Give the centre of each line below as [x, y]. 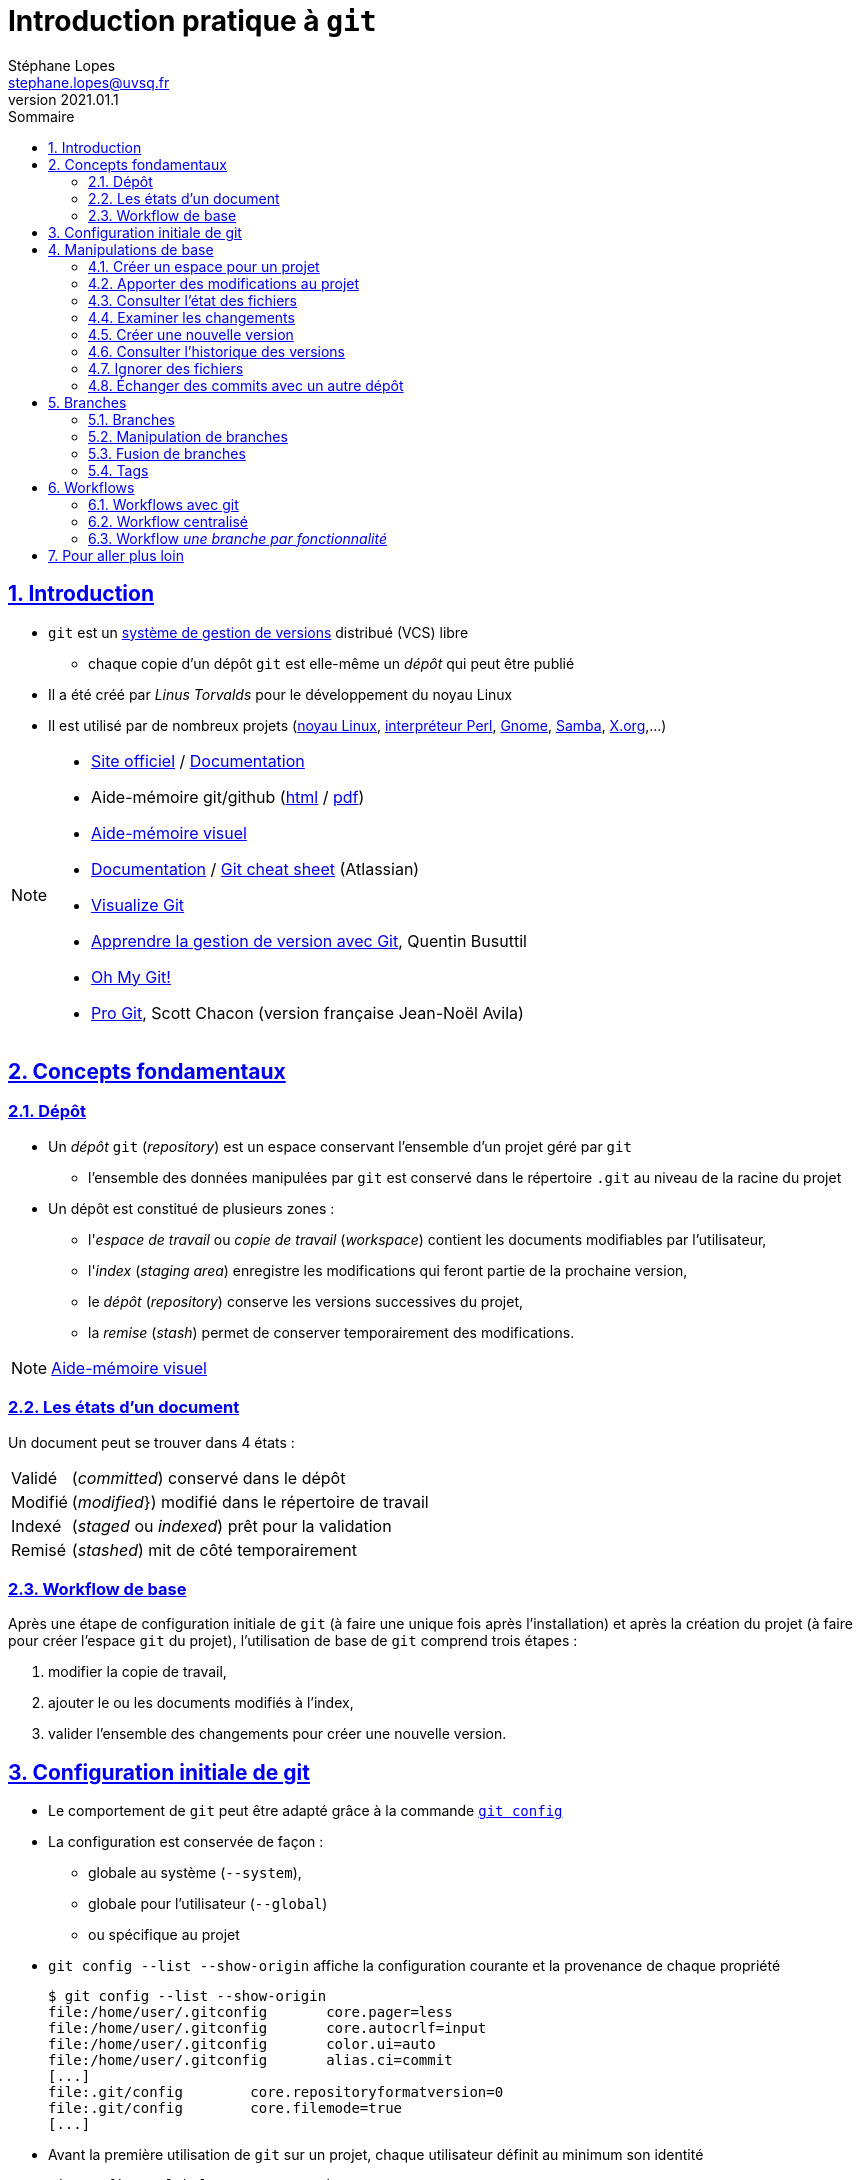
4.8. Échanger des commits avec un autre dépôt [246, 385]
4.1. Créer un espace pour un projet [204, 266]
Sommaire [41, 116]
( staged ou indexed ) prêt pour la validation [231, 1525]
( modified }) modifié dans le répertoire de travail [250, 1501]
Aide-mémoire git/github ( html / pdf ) [228, 796]
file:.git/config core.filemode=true [225, 2108]
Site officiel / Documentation [198, 760]
